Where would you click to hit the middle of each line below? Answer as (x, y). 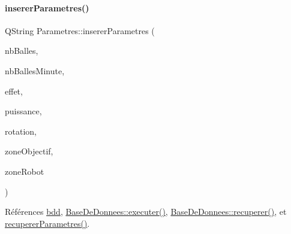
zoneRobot (25, 171)
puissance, (23, 111)
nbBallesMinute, (35, 70)
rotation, (21, 131)
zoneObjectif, (29, 151)
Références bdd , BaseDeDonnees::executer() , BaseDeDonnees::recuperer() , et (146, 212)
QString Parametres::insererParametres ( (80, 30)
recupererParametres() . (47, 223)
